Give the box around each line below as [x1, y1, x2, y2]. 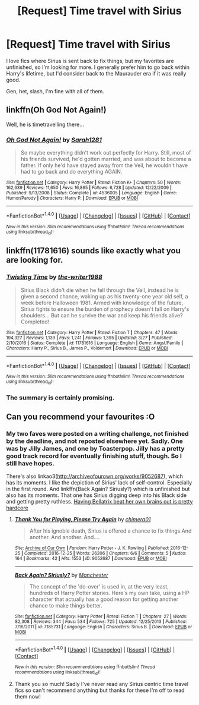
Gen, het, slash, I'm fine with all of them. [6, 87, 105, 95]
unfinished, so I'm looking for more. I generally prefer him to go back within [6, 64, 190, 71]
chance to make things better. [29, 602, 102, 609]
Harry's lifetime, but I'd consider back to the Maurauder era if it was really [6, 70, 187, 77]
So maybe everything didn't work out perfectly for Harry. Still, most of [20, 149, 191, 156]
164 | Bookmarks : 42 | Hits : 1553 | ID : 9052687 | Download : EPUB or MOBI [14, 556, 167, 562]
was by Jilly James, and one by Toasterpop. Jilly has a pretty [6, 444, 185, 452]
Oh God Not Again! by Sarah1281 [6, 136, 102, 144]
